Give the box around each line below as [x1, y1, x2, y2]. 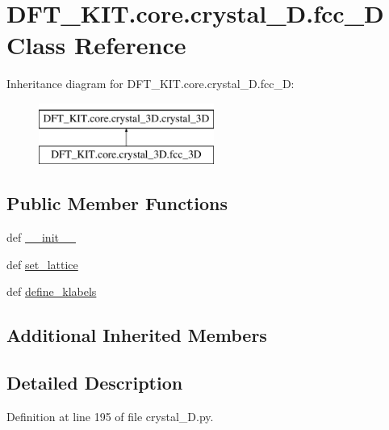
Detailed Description [6, 370, 183, 395]
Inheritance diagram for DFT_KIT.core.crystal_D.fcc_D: [6, 75, 295, 92]
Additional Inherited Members [6, 322, 267, 348]
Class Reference [6, 28, 186, 61]
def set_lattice [6, 255, 78, 272]
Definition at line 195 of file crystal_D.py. [6, 408, 214, 425]
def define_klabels [6, 283, 97, 300]
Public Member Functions [6, 191, 228, 216]
